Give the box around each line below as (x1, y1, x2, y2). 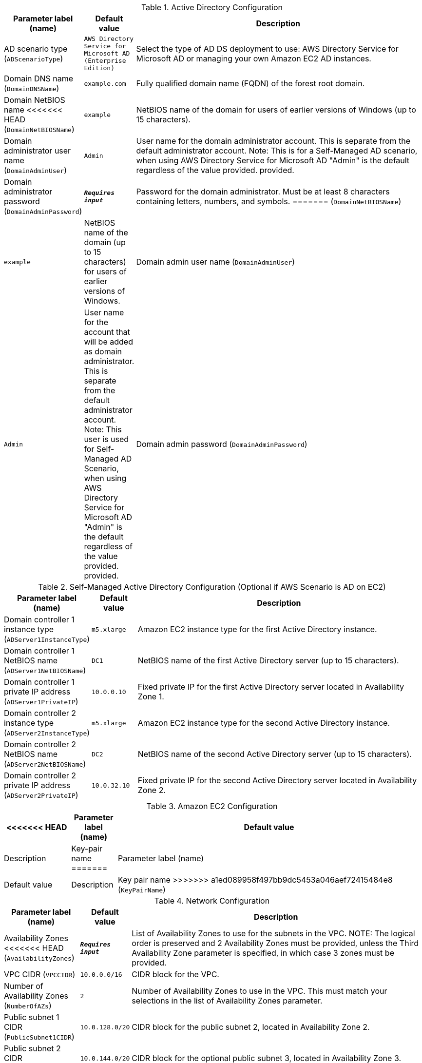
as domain (84, 347, 122, 356)
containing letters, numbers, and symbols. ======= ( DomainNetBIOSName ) (136, 196, 402, 206)
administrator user (4, 146, 71, 155)
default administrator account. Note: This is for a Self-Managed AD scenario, (136, 146, 418, 155)
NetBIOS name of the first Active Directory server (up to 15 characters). (137, 656, 399, 665)
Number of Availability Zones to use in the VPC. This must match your (132, 986, 387, 996)
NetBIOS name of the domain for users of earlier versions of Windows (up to (136, 105, 416, 115)
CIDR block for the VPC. (132, 969, 219, 979)
